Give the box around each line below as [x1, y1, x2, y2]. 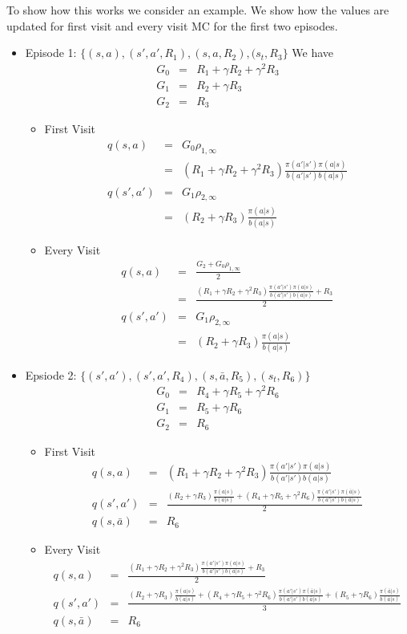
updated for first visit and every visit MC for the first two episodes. [6, 17, 338, 34]
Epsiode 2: [25, 366, 77, 383]
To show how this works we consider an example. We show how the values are [6, 2, 389, 18]
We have [292, 44, 334, 61]
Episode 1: [25, 44, 77, 61]
